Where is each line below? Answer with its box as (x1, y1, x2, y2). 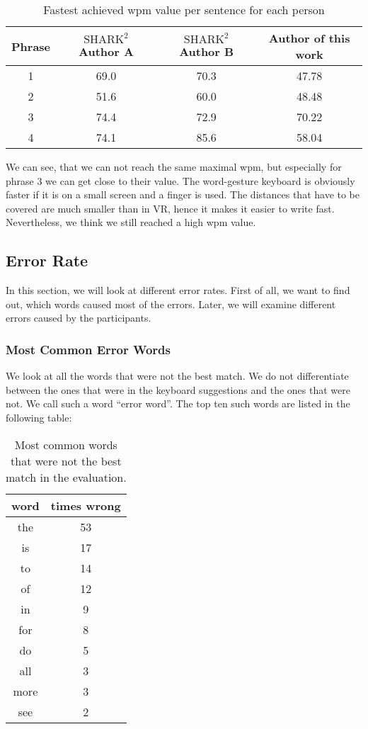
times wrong (50, 497, 121, 514)
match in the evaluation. (6, 468, 127, 485)
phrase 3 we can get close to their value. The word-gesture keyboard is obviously (6, 173, 355, 188)
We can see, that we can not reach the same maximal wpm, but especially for (6, 159, 342, 174)
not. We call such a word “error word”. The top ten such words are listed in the (6, 396, 350, 411)
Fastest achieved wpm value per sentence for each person (43, 1, 325, 18)
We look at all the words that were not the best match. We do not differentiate (6, 368, 349, 383)
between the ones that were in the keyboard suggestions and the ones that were (6, 382, 350, 397)
